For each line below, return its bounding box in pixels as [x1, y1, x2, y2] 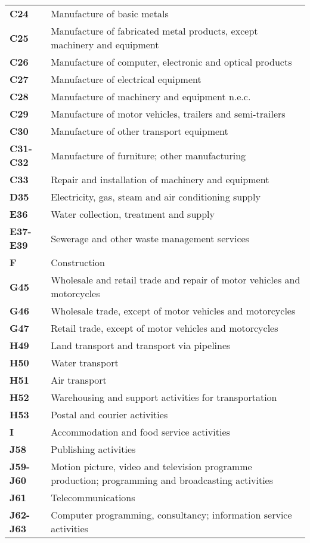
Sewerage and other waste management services [51, 231, 249, 245]
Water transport [51, 356, 119, 369]
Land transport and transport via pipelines [51, 338, 231, 352]
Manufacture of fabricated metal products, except [51, 24, 258, 38]
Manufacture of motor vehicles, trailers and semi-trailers [51, 107, 286, 121]
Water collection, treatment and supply [51, 207, 215, 221]
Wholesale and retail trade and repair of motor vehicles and [51, 273, 300, 286]
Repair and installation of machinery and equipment [51, 172, 269, 186]
